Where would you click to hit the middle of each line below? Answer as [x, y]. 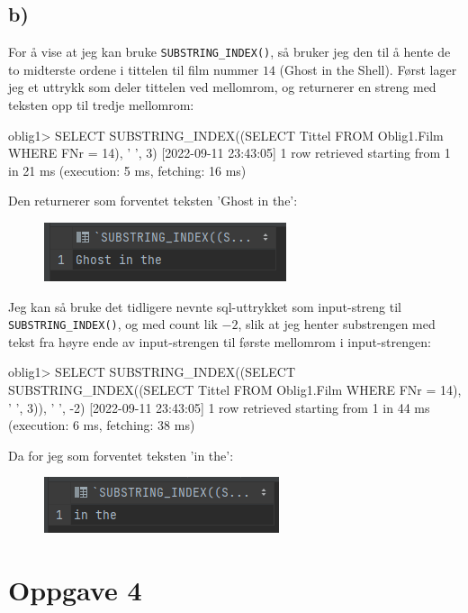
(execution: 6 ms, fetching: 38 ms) [102, 425]
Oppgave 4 [75, 590]
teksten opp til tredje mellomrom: [101, 105]
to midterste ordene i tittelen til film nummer [134, 69]
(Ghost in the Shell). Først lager [368, 69]
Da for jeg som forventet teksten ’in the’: [121, 455]
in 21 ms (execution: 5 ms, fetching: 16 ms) [127, 170]
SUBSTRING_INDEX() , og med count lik [113, 324]
